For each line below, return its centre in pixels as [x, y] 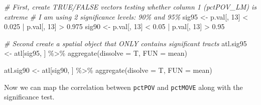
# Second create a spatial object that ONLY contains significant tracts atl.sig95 [125, 43]
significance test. [29, 97]
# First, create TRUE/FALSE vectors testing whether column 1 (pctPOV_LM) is [130, 7]
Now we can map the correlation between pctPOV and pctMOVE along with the [123, 87]
